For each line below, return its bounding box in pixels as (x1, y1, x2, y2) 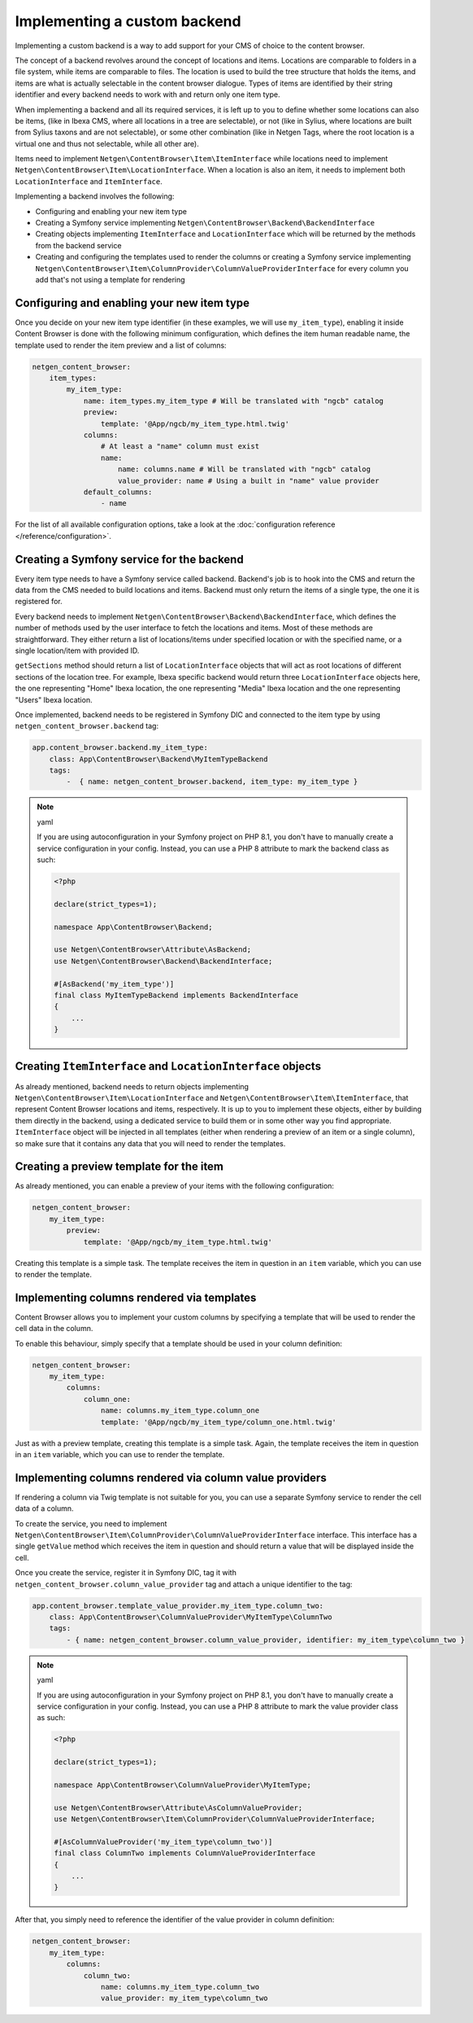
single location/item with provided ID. (15, 646, 140, 655)
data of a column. (15, 1504, 74, 1513)
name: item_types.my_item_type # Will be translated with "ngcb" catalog (83, 396, 384, 405)
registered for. (15, 597, 63, 606)
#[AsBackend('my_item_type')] (54, 979, 175, 988)
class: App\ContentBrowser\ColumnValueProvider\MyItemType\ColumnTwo (49, 1612, 332, 1622)
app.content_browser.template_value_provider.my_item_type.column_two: (32, 1600, 324, 1610)
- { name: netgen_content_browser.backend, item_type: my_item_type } (66, 777, 358, 786)
